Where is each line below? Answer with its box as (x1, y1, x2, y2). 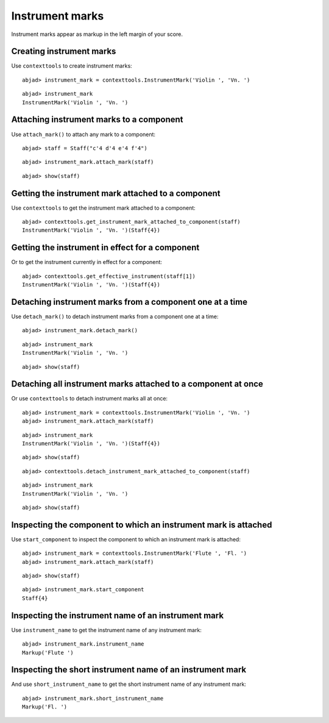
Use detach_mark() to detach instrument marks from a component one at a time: (11, 313, 219, 320)
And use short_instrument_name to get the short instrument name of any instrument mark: (11, 680, 247, 688)
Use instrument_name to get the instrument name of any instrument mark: (11, 626, 202, 633)
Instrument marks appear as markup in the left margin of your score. (11, 30, 183, 38)
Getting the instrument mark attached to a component (11, 188, 221, 198)
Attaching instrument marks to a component (11, 115, 183, 125)
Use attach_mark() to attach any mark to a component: (11, 130, 155, 138)
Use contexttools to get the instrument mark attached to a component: (11, 204, 196, 212)
